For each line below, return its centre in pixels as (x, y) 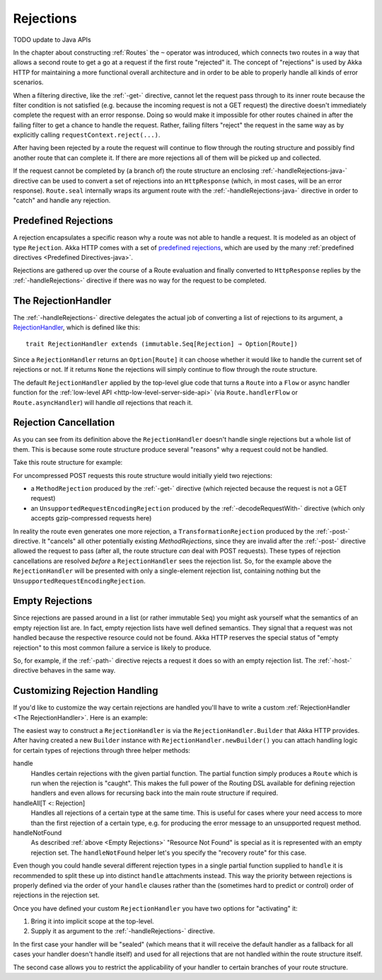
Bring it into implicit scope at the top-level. (93, 921)
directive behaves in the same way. (64, 671)
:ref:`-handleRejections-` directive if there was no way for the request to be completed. (140, 280)
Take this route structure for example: (68, 462)
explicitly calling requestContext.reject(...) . (87, 135)
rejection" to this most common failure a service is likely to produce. (112, 647)
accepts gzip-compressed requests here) (91, 518)
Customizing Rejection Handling (86, 691)
